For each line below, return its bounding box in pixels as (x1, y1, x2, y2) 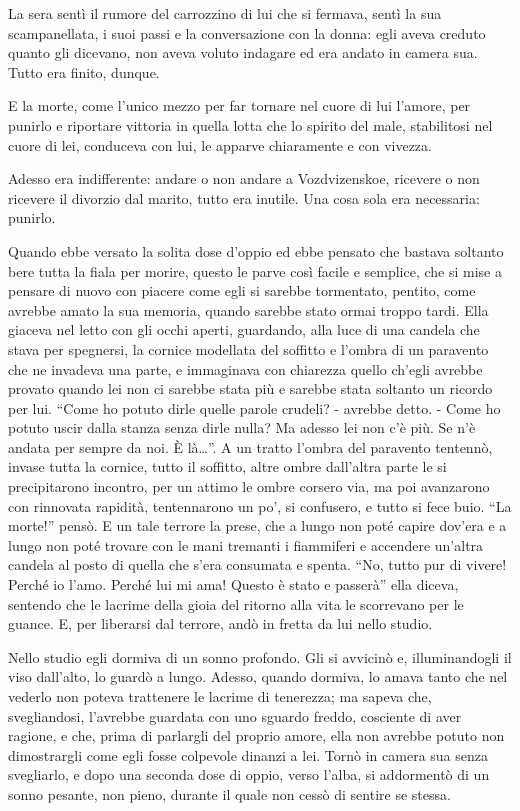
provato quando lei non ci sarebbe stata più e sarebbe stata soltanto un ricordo (8, 378, 493, 399)
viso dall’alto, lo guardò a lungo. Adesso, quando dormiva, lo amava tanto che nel (8, 666, 508, 687)
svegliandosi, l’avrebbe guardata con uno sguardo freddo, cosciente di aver (8, 705, 462, 726)
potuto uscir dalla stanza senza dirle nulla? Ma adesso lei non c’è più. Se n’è (8, 417, 476, 438)
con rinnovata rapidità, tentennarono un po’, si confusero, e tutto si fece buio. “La (8, 495, 512, 516)
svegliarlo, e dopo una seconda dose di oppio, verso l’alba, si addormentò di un (8, 764, 490, 785)
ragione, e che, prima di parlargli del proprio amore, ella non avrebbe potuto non (8, 725, 505, 746)
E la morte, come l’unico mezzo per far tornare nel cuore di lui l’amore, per (8, 95, 471, 116)
